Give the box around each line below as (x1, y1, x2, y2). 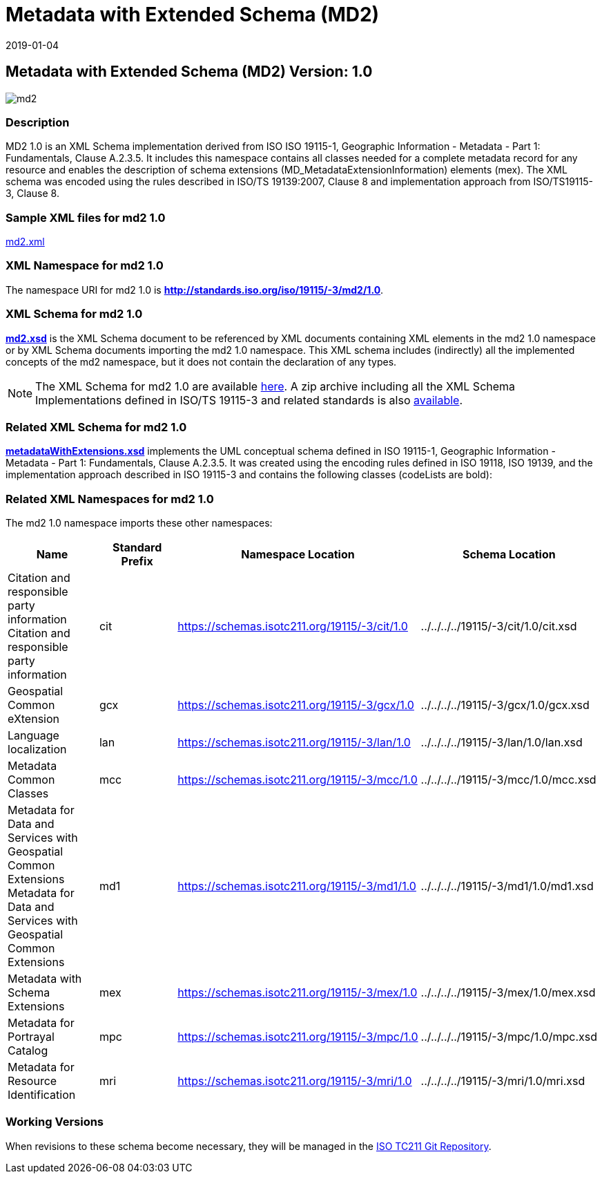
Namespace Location (241, 547, 355, 562)
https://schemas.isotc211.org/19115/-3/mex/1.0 (177, 985, 418, 1000)
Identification (8, 1088, 76, 1102)
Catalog (8, 1044, 48, 1058)
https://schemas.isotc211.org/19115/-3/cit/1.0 (177, 619, 408, 634)
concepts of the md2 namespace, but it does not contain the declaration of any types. (6, 355, 397, 368)
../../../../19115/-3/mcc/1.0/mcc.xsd (420, 773, 596, 787)
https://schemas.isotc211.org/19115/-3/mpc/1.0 (177, 1030, 418, 1044)
